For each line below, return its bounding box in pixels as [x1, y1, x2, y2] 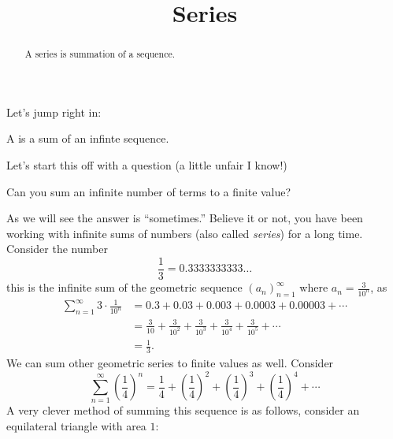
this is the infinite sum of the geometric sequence [6, 279, 243, 296]
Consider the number [6, 240, 108, 257]
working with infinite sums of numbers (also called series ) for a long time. [6, 225, 363, 241]
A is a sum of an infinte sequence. [6, 130, 169, 147]
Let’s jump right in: [6, 103, 102, 120]
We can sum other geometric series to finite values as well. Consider [6, 354, 334, 370]
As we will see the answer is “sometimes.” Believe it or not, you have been [6, 210, 363, 226]
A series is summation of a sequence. [24, 47, 176, 61]
